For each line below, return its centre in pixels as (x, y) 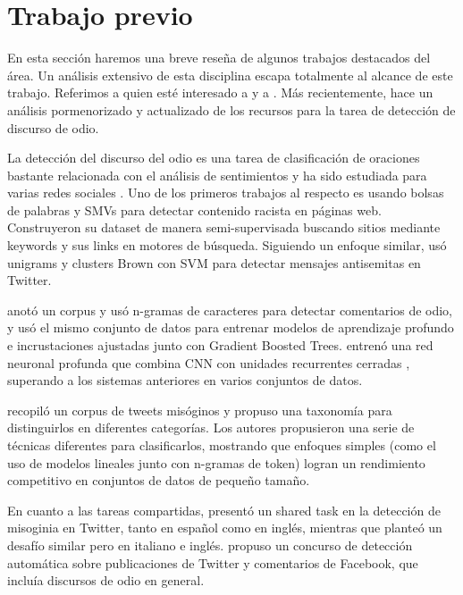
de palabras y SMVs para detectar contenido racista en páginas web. (194, 210)
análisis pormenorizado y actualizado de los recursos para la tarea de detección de (231, 109)
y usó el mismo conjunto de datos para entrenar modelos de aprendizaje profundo (231, 327)
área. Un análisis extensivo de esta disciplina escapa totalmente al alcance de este (230, 75)
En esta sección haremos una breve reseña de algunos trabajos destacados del (219, 58)
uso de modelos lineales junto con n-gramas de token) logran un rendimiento (216, 462)
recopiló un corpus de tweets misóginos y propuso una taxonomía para (200, 410)
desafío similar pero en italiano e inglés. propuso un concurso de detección (210, 545)
